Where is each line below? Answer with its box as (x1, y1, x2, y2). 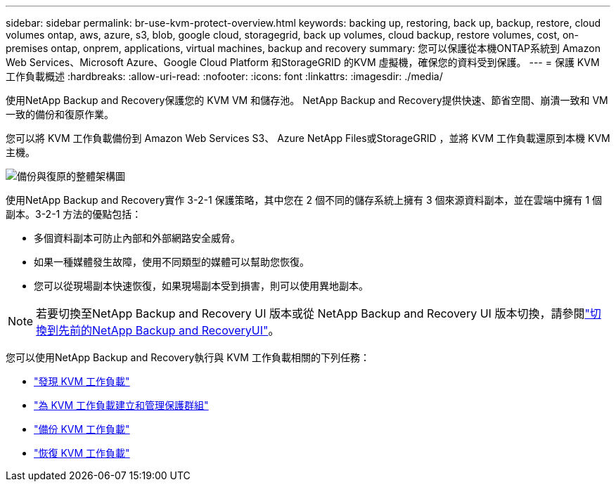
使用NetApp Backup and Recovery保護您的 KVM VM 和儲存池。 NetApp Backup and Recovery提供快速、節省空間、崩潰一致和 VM (6, 94, 608, 106)
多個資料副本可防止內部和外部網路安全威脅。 (34, 232, 240, 244)
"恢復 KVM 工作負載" (34, 447, 130, 459)
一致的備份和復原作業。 (6, 108, 114, 120)
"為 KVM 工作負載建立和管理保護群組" (34, 399, 209, 411)
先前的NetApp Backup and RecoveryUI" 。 (58, 323, 280, 337)
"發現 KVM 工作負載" (34, 375, 130, 387)
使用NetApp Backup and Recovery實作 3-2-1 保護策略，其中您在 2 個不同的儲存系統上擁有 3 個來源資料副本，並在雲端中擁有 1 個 (6, 194, 603, 206)
